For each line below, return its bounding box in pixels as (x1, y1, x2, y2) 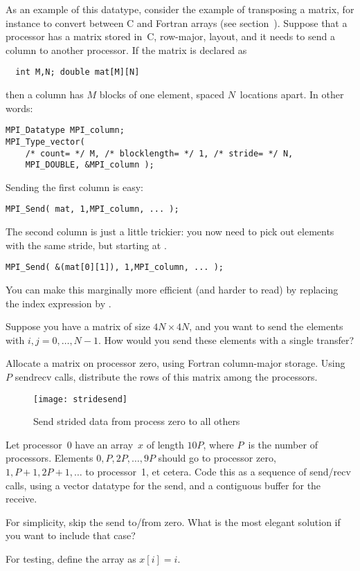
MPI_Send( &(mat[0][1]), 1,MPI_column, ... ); (6, 262, 224, 273)
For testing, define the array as (6, 551, 136, 565)
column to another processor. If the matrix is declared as (6, 42, 247, 57)
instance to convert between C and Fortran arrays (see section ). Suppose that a (6, 15, 348, 30)
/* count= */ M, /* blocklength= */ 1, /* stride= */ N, (25, 148, 294, 158)
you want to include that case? (6, 528, 136, 543)
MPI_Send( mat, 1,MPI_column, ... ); (6, 204, 179, 215)
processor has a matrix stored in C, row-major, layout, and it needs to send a (6, 29, 335, 44)
